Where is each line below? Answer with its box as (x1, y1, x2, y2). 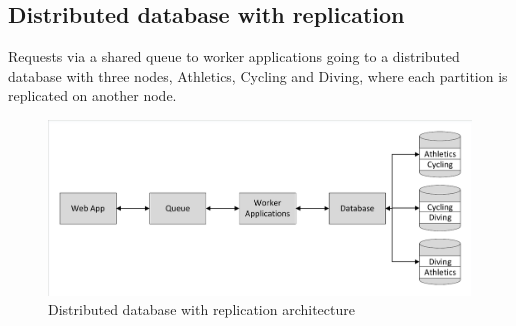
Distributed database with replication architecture (48, 299, 355, 320)
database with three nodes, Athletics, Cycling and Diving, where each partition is (8, 65, 508, 86)
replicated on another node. (8, 85, 177, 106)
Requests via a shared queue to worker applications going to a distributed (8, 46, 460, 67)
